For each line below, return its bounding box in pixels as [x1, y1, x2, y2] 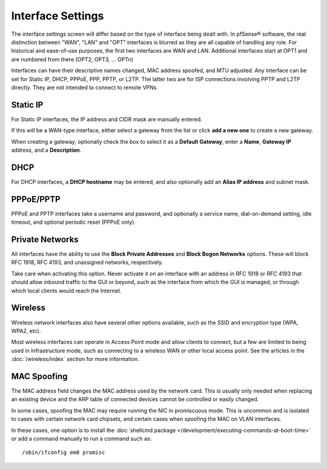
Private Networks [11, 234, 79, 245]
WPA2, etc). [11, 327, 41, 334]
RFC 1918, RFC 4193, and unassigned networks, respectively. [11, 258, 163, 266]
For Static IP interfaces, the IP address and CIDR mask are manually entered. [11, 115, 202, 123]
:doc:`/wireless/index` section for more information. [11, 356, 139, 363]
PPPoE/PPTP [11, 194, 61, 204]
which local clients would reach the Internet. [11, 287, 122, 294]
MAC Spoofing [11, 371, 68, 382]
